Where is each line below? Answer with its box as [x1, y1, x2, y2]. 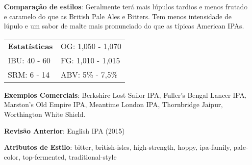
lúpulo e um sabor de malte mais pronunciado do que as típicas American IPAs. [4, 21, 244, 31]
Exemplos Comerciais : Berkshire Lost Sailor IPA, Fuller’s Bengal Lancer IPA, [4, 89, 247, 100]
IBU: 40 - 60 [8, 54, 50, 66]
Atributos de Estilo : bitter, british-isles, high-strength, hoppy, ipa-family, [4, 142, 231, 152]
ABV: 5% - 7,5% [60, 68, 118, 80]
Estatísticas [8, 40, 53, 52]
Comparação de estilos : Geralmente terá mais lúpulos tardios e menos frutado [4, 1, 248, 11]
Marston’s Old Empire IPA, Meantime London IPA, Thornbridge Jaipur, [4, 99, 223, 110]
